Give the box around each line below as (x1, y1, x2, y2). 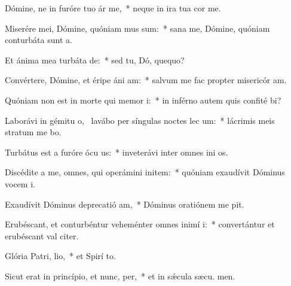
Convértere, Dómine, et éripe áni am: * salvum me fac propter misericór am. (5, 74, 287, 86)
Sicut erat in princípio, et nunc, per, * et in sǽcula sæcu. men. (5, 269, 235, 282)
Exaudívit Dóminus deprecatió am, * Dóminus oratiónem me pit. (5, 197, 244, 210)
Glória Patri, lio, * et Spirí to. (5, 250, 116, 262)
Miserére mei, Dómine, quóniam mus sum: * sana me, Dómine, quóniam (5, 22, 270, 34)
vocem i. (5, 177, 35, 190)
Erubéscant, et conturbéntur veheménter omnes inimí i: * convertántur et (5, 218, 275, 230)
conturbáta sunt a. (5, 34, 72, 46)
